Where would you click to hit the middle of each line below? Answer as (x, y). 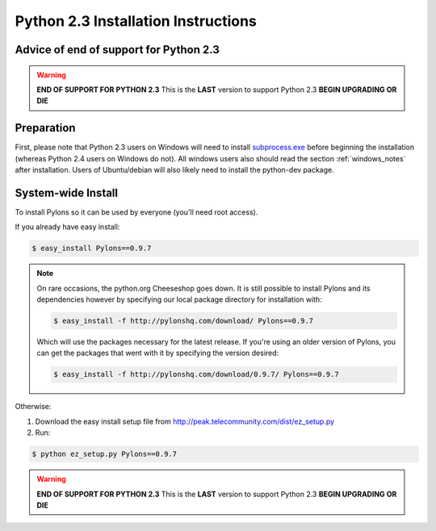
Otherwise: (33, 407)
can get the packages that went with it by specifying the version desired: (158, 353)
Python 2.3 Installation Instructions (136, 21)
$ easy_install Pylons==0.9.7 (92, 249)
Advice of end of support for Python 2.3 (117, 50)
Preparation (45, 128)
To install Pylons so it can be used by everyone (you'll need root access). (136, 212)
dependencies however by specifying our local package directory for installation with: (179, 299)
